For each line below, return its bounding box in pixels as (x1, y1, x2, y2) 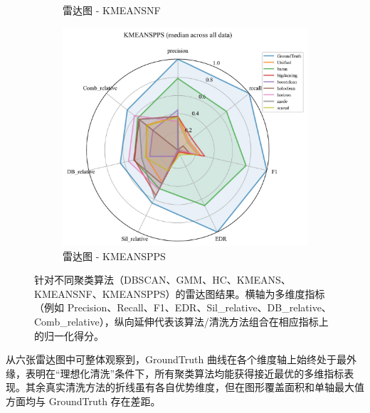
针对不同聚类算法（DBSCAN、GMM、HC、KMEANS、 (34, 272, 291, 287)
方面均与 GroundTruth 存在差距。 (6, 393, 161, 408)
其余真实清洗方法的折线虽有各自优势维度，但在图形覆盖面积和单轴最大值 (25, 380, 364, 395)
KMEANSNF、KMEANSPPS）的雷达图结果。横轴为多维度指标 (34, 286, 325, 301)
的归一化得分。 (34, 328, 104, 343)
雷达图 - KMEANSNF (63, 3, 161, 17)
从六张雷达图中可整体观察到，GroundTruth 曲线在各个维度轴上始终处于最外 (6, 352, 356, 367)
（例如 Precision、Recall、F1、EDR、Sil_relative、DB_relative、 (34, 300, 332, 315)
